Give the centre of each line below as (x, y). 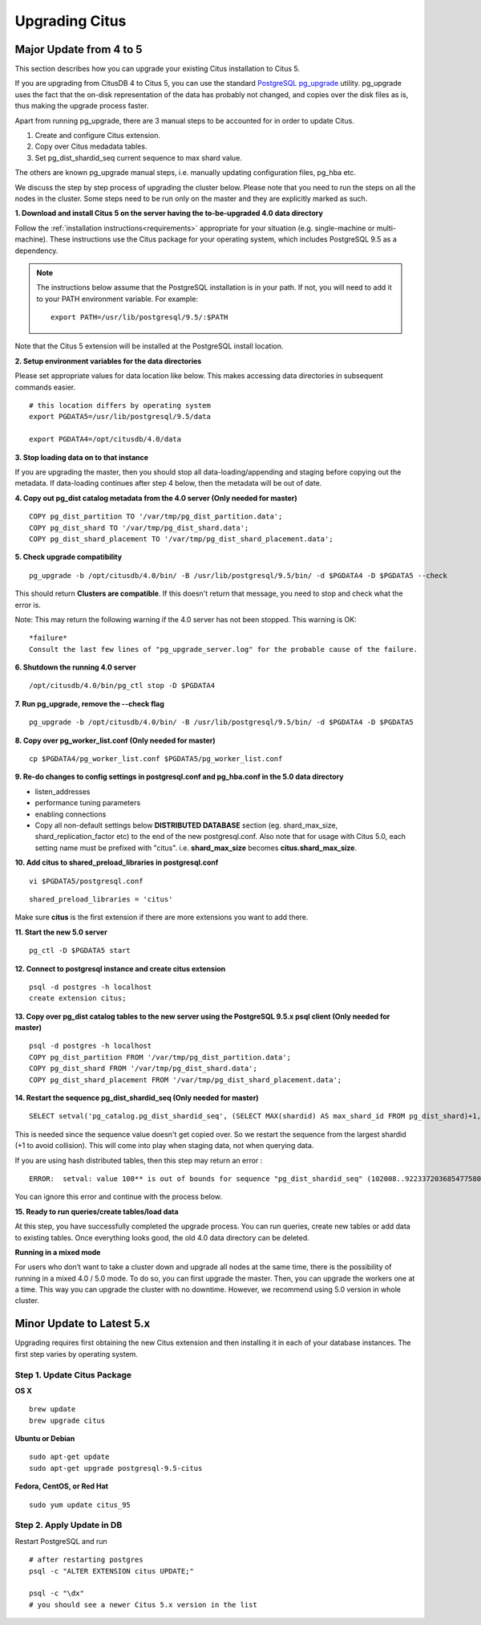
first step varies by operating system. (76, 1354)
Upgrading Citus (71, 21)
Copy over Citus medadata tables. (91, 147)
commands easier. (45, 387)
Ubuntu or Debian (45, 1439)
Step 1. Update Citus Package (73, 1375)
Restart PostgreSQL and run (61, 1541)
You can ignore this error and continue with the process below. (119, 1197)
